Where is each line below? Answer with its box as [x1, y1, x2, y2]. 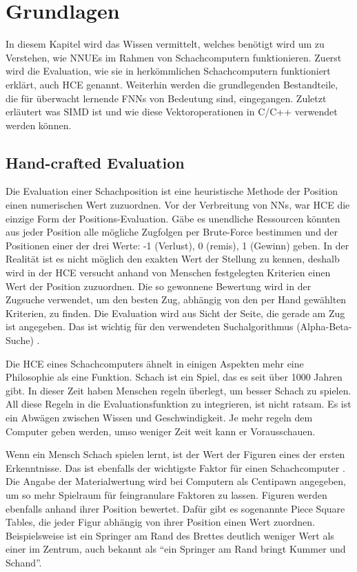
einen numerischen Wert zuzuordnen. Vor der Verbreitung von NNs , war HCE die [6, 198, 350, 212]
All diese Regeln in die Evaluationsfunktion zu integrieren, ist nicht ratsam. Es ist [6, 397, 351, 411]
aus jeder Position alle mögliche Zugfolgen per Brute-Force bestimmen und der [6, 225, 338, 239]
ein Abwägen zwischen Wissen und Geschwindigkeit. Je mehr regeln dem [6, 410, 313, 424]
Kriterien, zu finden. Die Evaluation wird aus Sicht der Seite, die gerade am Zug [6, 305, 345, 320]
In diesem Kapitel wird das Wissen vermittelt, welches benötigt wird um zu [6, 37, 325, 51]
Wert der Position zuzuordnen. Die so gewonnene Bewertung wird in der [6, 278, 312, 293]
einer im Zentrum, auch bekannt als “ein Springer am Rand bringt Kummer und [6, 542, 346, 556]
